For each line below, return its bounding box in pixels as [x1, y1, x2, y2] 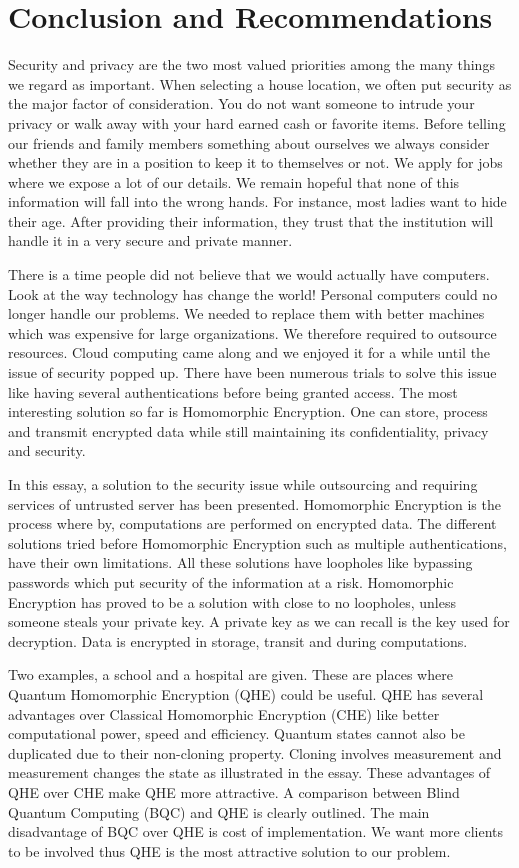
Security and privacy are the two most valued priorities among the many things [8, 54, 495, 75]
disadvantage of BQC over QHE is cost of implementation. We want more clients [8, 821, 503, 842]
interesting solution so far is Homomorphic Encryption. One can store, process [8, 401, 488, 422]
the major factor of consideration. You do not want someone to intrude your [8, 93, 475, 114]
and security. [8, 440, 86, 461]
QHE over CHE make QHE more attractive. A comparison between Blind [8, 781, 460, 802]
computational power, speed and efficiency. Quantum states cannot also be [8, 723, 465, 744]
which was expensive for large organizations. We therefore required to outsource [8, 322, 497, 343]
